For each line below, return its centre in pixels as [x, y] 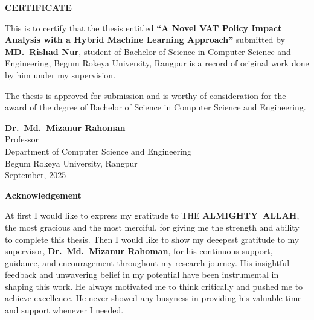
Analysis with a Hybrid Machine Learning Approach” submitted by [145, 40]
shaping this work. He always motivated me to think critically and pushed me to [154, 286]
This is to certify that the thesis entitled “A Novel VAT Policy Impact [143, 27]
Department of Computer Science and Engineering [98, 151]
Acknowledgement [43, 195]
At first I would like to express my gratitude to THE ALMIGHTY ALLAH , [152, 215]
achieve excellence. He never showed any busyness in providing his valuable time [153, 298]
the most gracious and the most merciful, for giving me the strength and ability [152, 227]
